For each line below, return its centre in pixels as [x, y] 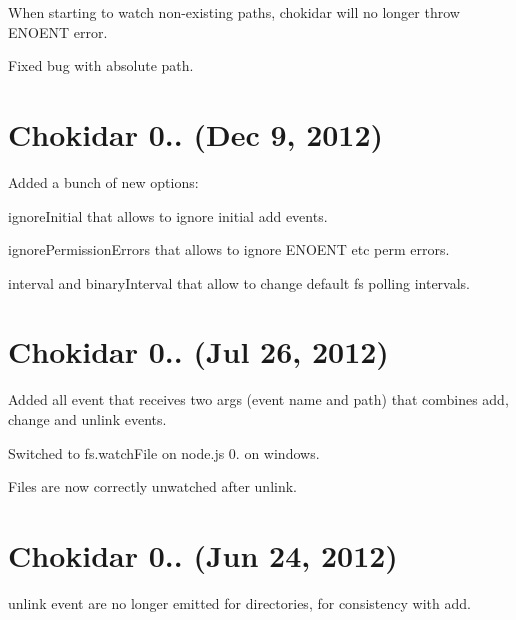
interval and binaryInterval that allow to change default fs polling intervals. [239, 282]
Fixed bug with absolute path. [101, 65]
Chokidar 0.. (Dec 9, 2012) [196, 133]
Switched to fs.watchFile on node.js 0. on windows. [164, 452]
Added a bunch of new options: [103, 181]
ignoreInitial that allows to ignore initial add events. [168, 215]
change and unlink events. [87, 419]
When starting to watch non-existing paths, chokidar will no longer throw [234, 12]
